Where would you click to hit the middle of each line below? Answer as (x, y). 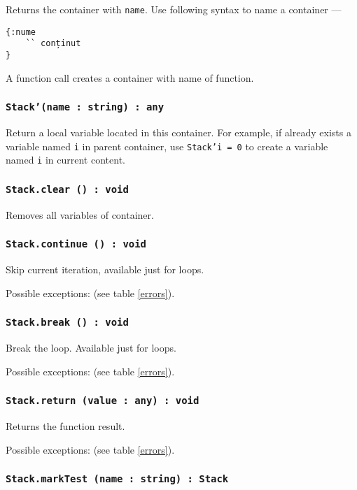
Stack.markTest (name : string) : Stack (117, 479)
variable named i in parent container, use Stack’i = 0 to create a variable (167, 146)
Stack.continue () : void (76, 244)
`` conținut (53, 44)
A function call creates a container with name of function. (130, 77)
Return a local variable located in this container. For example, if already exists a (178, 132)
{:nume (21, 32)
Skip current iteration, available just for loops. (105, 269)
